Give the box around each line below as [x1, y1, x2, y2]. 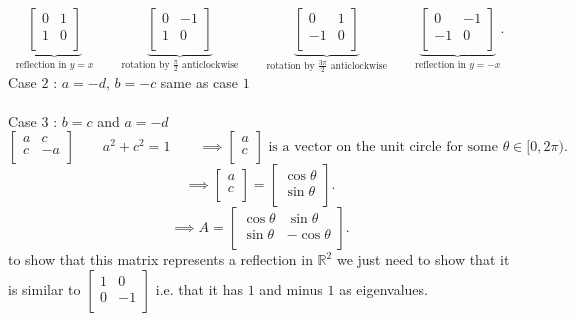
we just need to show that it [336, 249, 510, 270]
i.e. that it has [155, 279, 243, 300]
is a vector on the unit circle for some [268, 140, 498, 155]
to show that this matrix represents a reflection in [8, 249, 313, 270]
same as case [160, 71, 239, 92]
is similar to [8, 279, 81, 300]
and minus [259, 279, 323, 300]
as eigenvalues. [339, 279, 428, 300]
